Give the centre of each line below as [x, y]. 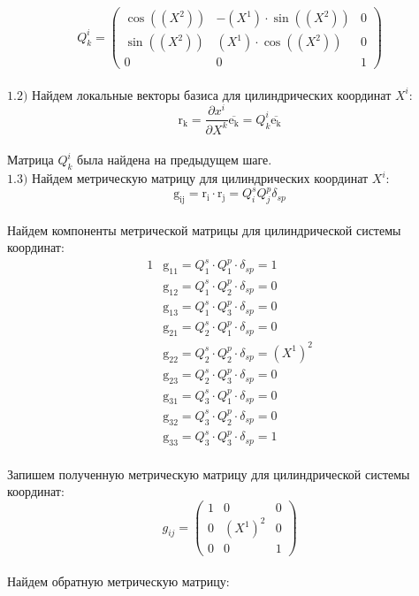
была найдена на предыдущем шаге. [175, 160]
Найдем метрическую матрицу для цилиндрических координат [200, 178]
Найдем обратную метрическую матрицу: [118, 581]
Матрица [30, 160]
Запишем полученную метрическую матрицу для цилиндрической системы [209, 474]
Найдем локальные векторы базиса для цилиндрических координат [212, 94]
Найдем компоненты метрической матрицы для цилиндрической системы [204, 229]
